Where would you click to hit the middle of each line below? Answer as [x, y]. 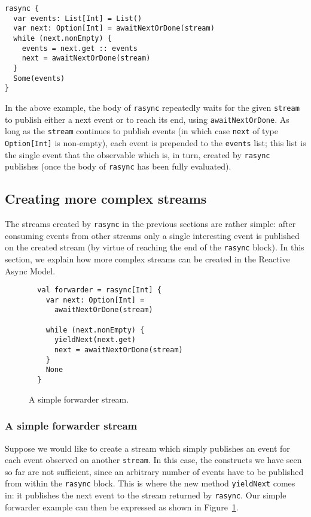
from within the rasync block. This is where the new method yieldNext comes [150, 483]
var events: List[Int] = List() [78, 18]
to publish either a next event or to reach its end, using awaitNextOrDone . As [147, 119]
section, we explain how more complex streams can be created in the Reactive [147, 258]
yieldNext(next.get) [95, 340]
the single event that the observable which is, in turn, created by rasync [138, 154]
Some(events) [39, 78]
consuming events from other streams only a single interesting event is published [152, 235]
